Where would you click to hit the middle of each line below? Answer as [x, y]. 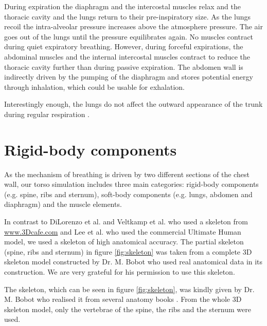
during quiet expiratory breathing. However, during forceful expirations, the [124, 46]
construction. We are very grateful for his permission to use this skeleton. [120, 272]
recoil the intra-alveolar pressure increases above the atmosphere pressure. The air [133, 26]
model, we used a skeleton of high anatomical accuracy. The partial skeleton [124, 242]
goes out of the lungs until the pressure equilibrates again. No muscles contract [129, 36]
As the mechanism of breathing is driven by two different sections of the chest [127, 174]
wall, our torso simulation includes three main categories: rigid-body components [131, 184]
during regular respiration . [47, 114]
